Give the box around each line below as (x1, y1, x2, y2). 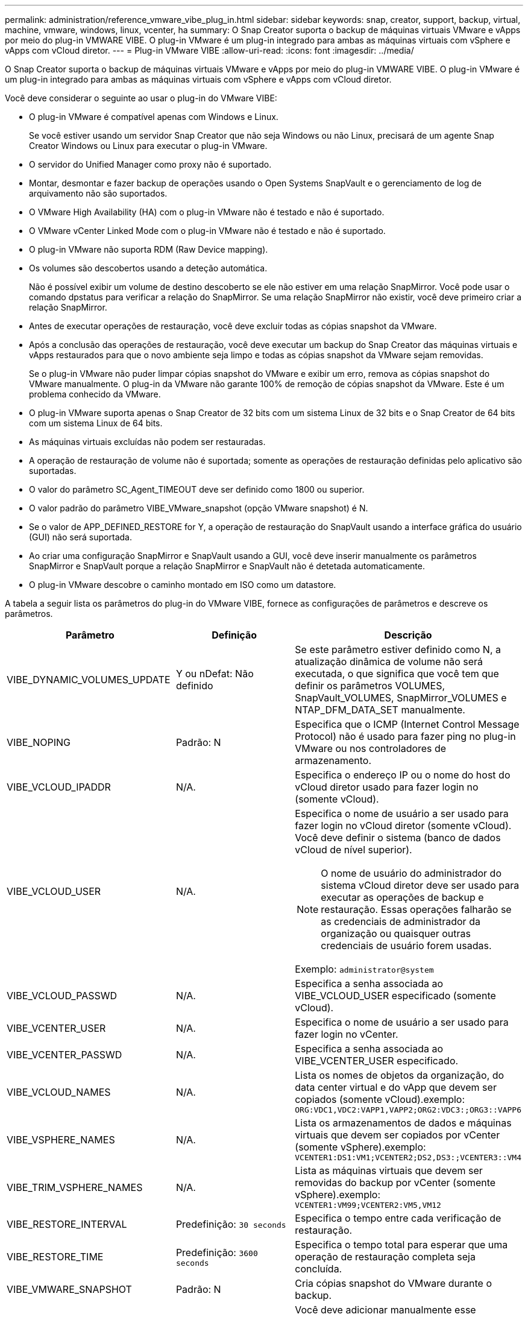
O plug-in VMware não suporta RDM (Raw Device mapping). (29, 244, 268, 254)
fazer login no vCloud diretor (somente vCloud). (295, 820, 512, 832)
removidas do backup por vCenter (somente (295, 1176, 496, 1189)
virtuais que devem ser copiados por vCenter (295, 1129, 500, 1141)
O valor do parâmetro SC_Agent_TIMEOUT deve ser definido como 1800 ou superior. (29, 484, 365, 494)
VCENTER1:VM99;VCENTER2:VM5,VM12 (295, 1201, 441, 1210)
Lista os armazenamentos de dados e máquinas (295, 1117, 512, 1129)
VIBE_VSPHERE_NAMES (7, 1133, 115, 1146)
